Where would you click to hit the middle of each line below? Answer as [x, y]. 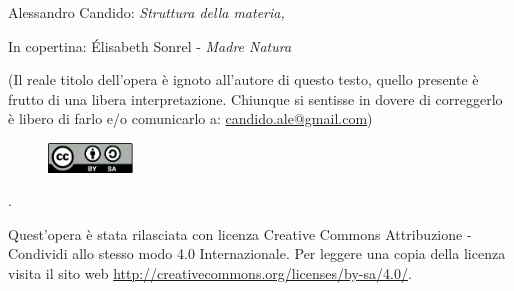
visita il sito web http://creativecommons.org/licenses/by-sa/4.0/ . [210, 272]
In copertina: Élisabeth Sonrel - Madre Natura [150, 45]
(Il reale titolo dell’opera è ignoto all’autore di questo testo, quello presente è [243, 79]
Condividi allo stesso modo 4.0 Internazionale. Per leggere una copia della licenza [257, 253]
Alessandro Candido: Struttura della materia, [146, 12]
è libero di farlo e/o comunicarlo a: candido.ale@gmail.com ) [190, 118]
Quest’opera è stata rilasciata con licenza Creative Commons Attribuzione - [240, 233]
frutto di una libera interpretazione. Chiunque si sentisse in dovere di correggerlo [255, 98]
